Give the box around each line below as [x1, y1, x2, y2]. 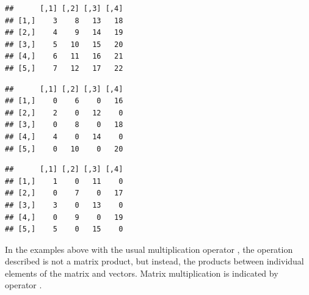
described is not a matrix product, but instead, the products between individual [5, 255, 304, 268]
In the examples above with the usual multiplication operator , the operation [5, 242, 293, 255]
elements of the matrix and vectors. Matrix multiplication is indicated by [5, 266, 278, 279]
